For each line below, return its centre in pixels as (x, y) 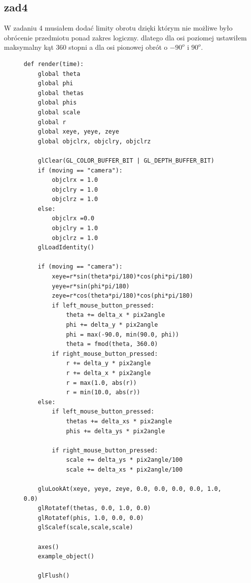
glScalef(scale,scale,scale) (85, 528)
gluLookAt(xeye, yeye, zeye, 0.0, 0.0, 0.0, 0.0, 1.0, (129, 489)
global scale (59, 112)
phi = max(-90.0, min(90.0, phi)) (122, 334)
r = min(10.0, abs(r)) (103, 393)
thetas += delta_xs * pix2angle (119, 421)
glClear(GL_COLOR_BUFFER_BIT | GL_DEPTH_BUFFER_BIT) (126, 160)
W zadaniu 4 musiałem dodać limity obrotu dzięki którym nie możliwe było (118, 28)
